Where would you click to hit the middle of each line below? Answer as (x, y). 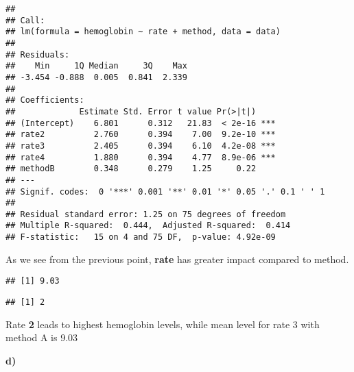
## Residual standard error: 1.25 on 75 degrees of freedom (146, 214)
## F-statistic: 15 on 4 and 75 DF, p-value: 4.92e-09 (141, 237)
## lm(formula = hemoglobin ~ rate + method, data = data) (143, 32)
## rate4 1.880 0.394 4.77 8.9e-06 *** (141, 157)
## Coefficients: (45, 100)
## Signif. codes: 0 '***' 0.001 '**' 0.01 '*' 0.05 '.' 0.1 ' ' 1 (165, 191)
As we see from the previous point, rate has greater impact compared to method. (177, 259)
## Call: (25, 20)
